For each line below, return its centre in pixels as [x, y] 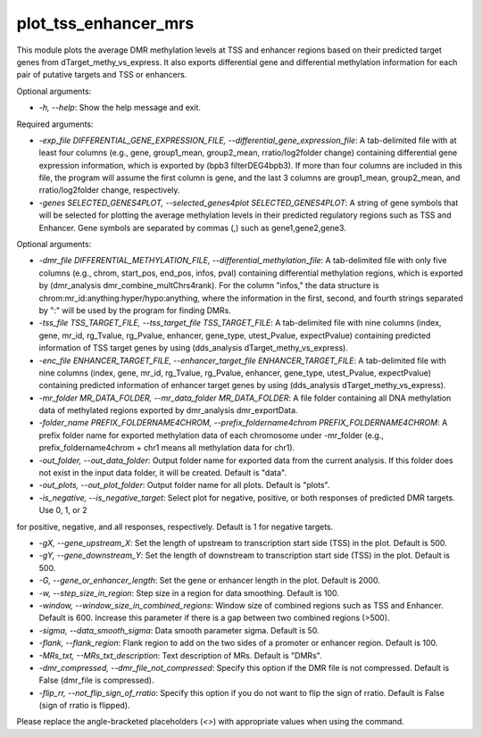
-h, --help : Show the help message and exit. [120, 108]
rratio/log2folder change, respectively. [109, 190]
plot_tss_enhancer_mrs [105, 23]
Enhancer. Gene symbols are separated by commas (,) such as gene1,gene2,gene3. [193, 228]
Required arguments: [55, 124]
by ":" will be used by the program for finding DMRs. [135, 310]
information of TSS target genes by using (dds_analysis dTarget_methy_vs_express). [193, 348]
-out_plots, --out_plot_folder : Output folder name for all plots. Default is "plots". [184, 485]
